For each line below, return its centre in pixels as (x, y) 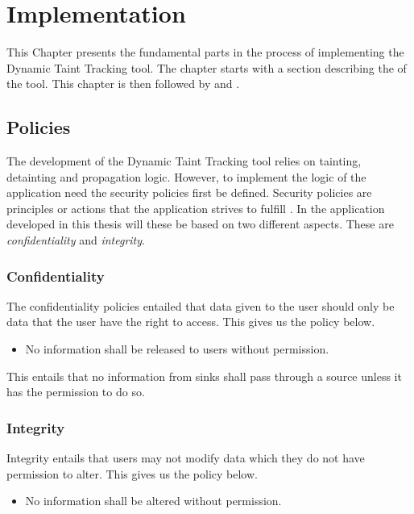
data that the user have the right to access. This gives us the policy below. (191, 322)
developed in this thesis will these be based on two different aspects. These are (200, 224)
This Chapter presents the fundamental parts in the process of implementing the (205, 52)
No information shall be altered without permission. (153, 501)
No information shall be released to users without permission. (177, 349)
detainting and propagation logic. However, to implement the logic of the (186, 176)
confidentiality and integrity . (76, 240)
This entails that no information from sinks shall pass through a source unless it (204, 376)
